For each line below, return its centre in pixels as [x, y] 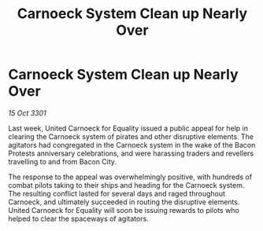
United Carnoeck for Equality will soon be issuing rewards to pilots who [124, 210]
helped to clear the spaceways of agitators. [79, 218]
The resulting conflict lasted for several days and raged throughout [117, 193]
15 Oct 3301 [27, 113]
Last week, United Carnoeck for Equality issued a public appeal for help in [128, 128]
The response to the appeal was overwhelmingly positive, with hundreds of [130, 177]
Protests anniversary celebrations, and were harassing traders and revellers [131, 153]
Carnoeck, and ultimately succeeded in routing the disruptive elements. [124, 202]
